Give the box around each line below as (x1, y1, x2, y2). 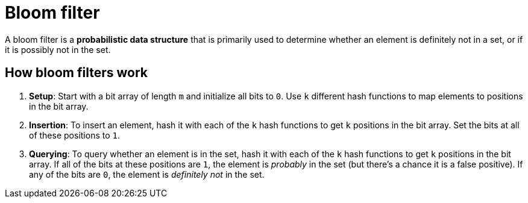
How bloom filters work (5, 65, 148, 81)
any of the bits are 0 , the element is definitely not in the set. (29, 169, 265, 180)
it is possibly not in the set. (5, 44, 111, 55)
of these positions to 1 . (29, 130, 120, 140)
